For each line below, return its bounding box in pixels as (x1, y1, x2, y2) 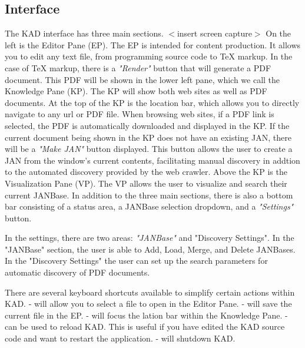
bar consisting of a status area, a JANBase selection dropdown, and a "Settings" (5, 200, 294, 213)
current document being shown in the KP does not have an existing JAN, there (5, 131, 291, 143)
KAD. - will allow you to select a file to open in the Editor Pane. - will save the (5, 297, 292, 310)
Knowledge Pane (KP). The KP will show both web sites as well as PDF (5, 85, 267, 97)
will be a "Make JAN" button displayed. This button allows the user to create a (5, 142, 293, 155)
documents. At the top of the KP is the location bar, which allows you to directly (5, 96, 300, 108)
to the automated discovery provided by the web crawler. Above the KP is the (5, 165, 287, 178)
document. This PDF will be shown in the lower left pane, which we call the (5, 73, 280, 85)
